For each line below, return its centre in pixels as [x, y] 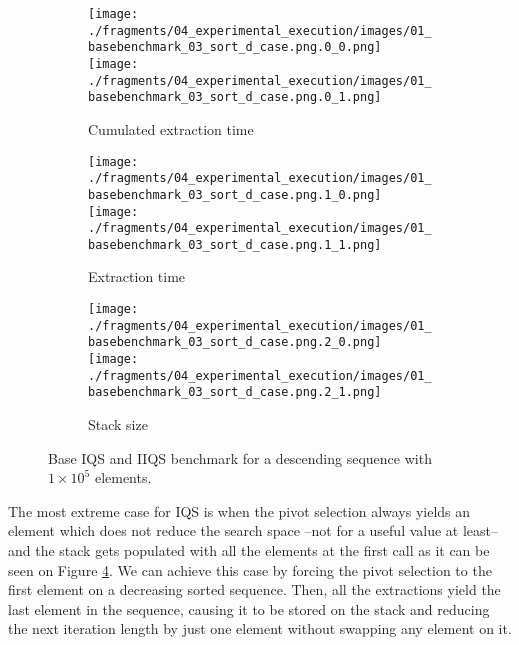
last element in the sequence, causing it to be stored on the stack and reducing [249, 608]
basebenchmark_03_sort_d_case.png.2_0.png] [235, 342]
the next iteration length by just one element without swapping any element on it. [260, 628]
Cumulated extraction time [171, 128]
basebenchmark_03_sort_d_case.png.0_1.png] [235, 97]
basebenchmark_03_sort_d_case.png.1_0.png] [235, 194]
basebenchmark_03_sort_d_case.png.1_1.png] [235, 244]
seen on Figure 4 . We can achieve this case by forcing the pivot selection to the [250, 569]
